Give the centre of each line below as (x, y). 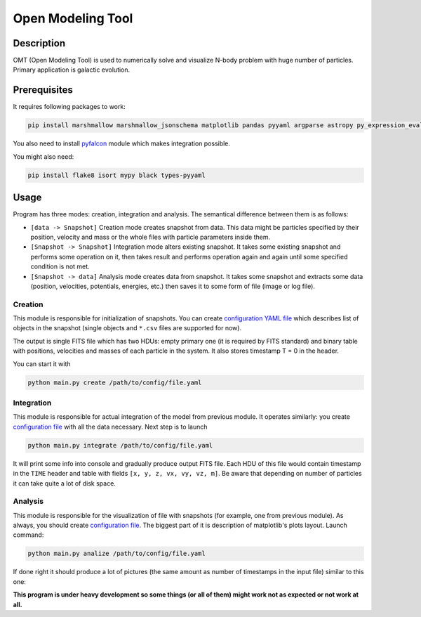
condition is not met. (60, 266)
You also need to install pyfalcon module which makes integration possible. (122, 143)
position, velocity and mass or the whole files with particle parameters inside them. (150, 237)
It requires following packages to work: (69, 107)
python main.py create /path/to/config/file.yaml (115, 382)
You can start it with (42, 364)
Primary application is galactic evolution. (72, 70)
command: (28, 535)
